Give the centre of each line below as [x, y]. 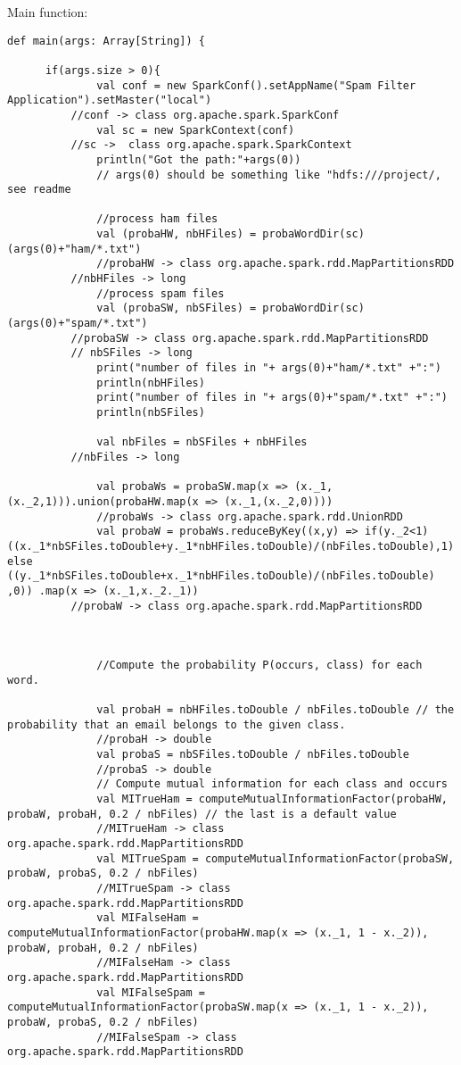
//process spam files [161, 293]
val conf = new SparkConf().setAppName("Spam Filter [256, 85]
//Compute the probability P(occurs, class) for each [259, 666]
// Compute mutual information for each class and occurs [272, 784]
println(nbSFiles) [151, 412]
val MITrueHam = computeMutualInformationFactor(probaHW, [272, 799]
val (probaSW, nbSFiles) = [177, 308]
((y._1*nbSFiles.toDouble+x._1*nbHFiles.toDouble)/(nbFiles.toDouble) [221, 576]
